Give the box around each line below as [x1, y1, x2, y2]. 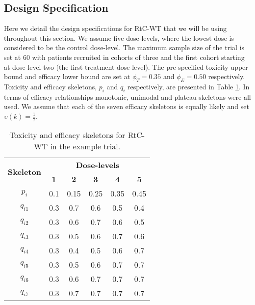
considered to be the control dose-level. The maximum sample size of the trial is [4, 42, 245, 53]
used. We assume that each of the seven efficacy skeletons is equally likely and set [4, 101, 249, 111]
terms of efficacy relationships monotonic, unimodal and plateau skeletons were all [4, 91, 251, 102]
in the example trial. [50, 140, 121, 152]
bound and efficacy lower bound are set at [4, 71, 130, 82]
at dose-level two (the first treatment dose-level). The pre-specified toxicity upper [4, 61, 248, 72]
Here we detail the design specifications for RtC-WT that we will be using [4, 23, 227, 33]
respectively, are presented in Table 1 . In [127, 81, 250, 91]
